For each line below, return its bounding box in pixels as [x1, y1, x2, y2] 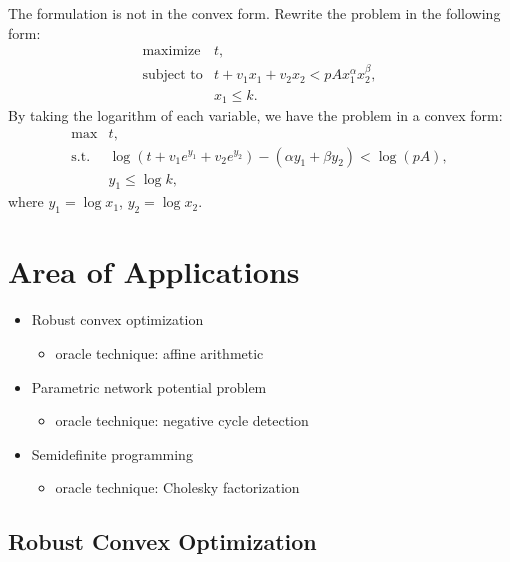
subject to [142, 68, 203, 83]
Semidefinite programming [31, 443, 193, 464]
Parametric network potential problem [31, 376, 267, 397]
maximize [142, 44, 201, 59]
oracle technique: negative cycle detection [55, 410, 309, 431]
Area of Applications [8, 251, 300, 292]
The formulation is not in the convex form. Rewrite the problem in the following [8, 3, 501, 23]
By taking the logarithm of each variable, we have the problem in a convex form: [8, 104, 503, 125]
